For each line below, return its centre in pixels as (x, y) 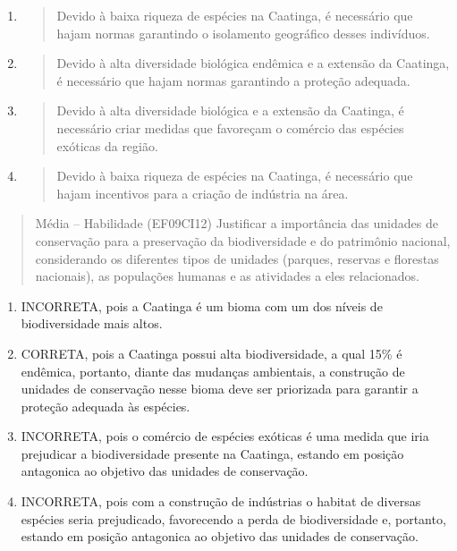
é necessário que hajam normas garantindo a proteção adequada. (233, 80)
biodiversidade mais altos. (92, 323)
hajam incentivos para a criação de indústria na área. (203, 193)
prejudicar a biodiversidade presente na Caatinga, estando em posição (212, 453)
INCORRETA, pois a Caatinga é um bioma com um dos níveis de (202, 305)
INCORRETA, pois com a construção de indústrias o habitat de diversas (221, 501)
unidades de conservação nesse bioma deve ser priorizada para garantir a (220, 389)
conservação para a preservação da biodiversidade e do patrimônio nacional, (243, 240)
